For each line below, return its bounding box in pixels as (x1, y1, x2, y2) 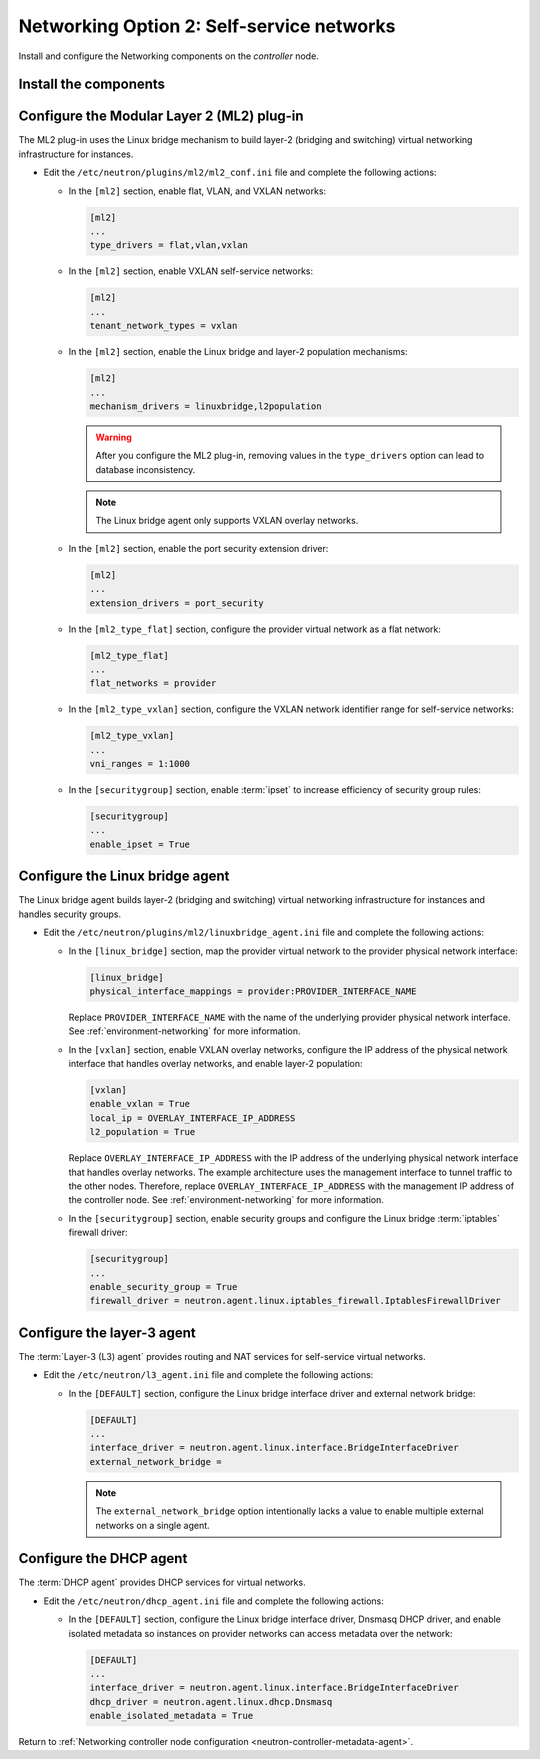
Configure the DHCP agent (18, 1550, 188, 1567)
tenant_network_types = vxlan (89, 320, 238, 332)
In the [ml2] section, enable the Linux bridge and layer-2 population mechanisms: (68, 346, 409, 358)
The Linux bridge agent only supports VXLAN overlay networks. (95, 515, 359, 527)
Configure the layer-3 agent (18, 1324, 196, 1341)
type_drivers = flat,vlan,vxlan (89, 240, 249, 251)
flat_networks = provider (89, 678, 217, 689)
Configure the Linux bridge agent (18, 868, 230, 885)
